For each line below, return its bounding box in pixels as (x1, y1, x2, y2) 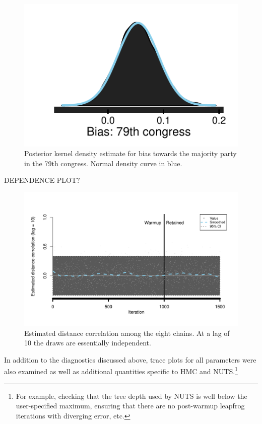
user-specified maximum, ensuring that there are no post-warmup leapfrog (16, 400, 245, 411)
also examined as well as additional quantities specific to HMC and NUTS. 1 (4, 365, 238, 377)
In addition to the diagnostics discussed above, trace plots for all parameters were (4, 354, 256, 365)
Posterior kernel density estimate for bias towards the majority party (24, 148, 237, 159)
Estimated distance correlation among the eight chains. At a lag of (24, 327, 230, 338)
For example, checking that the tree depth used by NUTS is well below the (16, 390, 247, 401)
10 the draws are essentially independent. (24, 337, 151, 348)
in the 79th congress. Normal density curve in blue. (24, 158, 182, 168)
